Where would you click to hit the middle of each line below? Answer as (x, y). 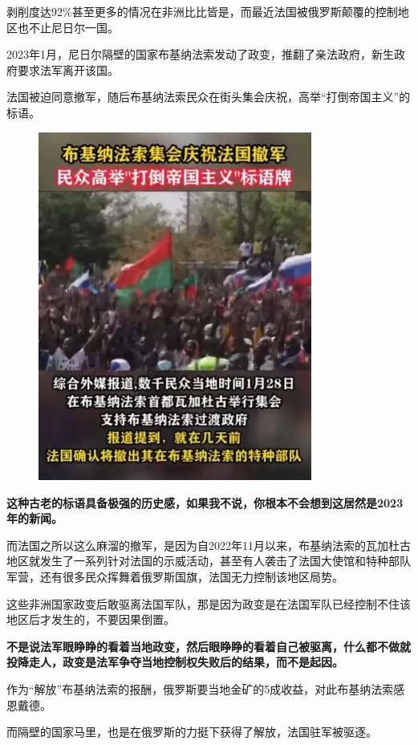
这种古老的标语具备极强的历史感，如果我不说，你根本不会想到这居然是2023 (205, 502)
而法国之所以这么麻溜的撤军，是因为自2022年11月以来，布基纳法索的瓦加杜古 (209, 545)
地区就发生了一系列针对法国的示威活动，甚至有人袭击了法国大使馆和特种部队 (209, 561)
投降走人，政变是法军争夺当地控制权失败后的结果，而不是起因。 (175, 662)
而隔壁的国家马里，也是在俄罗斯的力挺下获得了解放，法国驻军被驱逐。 (192, 732)
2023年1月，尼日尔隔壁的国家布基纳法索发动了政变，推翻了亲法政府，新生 (200, 54)
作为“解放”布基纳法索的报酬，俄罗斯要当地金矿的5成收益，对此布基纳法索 (200, 688)
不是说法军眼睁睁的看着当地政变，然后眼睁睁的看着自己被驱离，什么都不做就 (209, 646)
